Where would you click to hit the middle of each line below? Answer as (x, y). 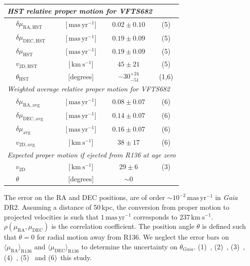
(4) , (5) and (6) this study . (48, 257)
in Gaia (226, 197)
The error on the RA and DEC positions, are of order (85, 197)
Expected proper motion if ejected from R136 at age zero (92, 154)
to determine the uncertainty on (129, 246)
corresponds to (155, 216)
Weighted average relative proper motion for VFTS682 (89, 88)
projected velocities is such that (51, 216)
